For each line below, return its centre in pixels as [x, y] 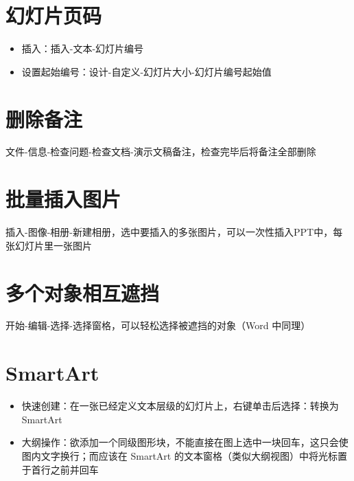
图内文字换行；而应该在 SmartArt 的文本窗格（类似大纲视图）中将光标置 [184, 455]
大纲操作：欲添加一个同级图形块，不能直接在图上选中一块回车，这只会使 [185, 442]
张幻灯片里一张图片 [49, 245]
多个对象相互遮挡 [83, 292]
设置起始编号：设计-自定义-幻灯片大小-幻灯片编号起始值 [146, 71]
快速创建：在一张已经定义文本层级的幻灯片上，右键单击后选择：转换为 [180, 406]
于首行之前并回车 [60, 469]
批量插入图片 [63, 199]
